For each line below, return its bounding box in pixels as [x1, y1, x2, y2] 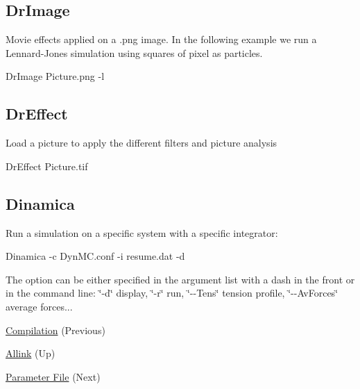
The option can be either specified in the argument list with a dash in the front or [6, 272, 355, 286]
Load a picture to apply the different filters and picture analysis [6, 135, 277, 150]
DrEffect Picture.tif [6, 158, 88, 173]
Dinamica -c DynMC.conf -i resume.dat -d [6, 249, 185, 263]
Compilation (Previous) [6, 322, 105, 337]
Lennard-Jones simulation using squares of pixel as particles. [6, 45, 263, 60]
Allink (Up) [6, 346, 55, 361]
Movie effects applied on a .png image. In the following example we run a [6, 32, 317, 47]
